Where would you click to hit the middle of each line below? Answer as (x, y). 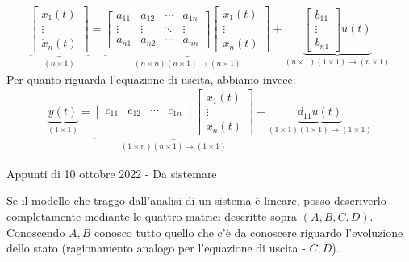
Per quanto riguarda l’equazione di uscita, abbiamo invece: (151, 79)
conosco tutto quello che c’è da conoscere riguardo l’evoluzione (249, 232)
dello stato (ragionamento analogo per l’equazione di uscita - (156, 248)
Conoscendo (36, 232)
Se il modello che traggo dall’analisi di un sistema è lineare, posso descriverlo (196, 200)
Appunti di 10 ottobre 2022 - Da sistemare (112, 173)
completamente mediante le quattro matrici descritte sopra (152, 216)
